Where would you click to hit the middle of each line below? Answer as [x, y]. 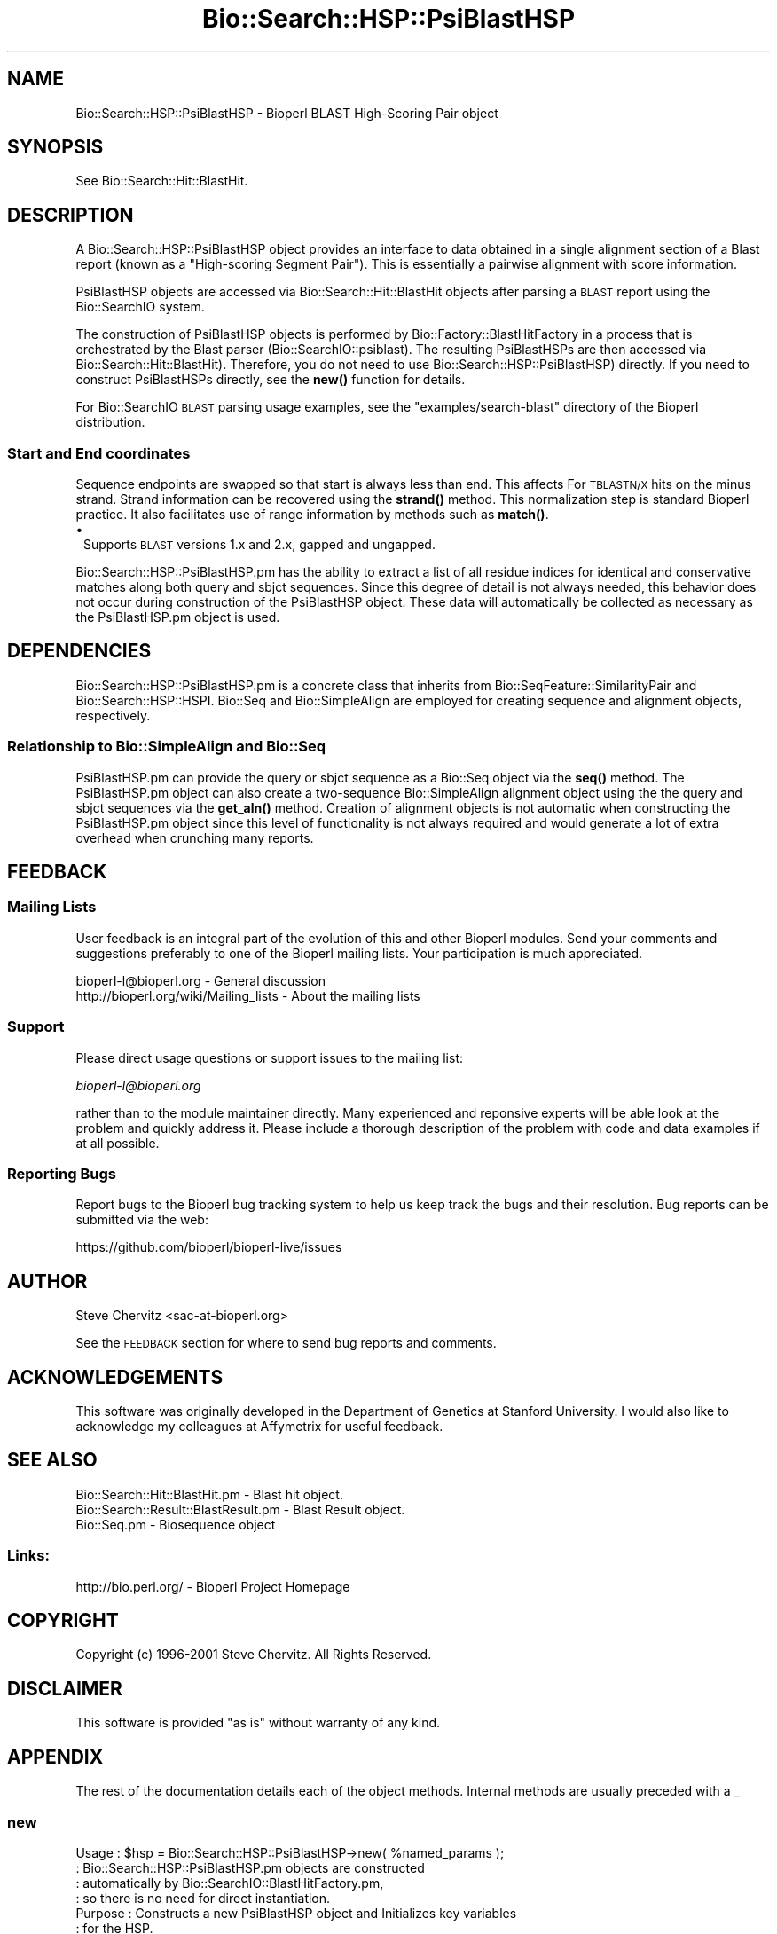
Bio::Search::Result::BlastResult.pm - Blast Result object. [240, 1509]
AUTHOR [47, 1281]
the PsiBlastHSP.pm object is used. [178, 617]
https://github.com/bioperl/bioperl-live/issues [209, 1247]
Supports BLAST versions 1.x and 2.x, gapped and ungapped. [259, 545]
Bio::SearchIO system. [140, 307]
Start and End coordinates [99, 453]
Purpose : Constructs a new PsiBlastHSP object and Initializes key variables [296, 1913]
